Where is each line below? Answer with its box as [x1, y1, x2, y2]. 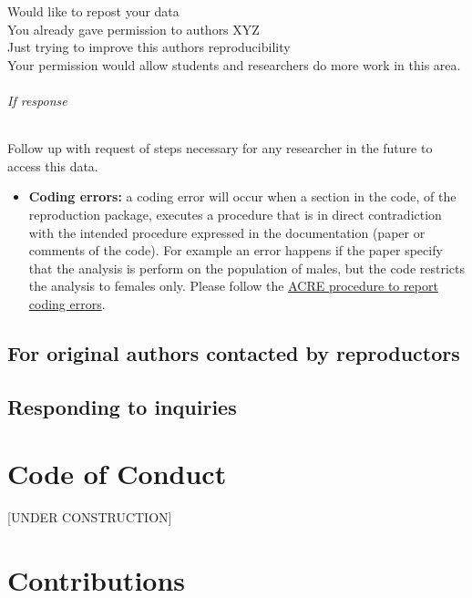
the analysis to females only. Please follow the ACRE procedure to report [28, 276, 438, 295]
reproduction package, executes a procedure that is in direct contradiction [28, 204, 442, 223]
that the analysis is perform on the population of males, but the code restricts [28, 258, 465, 277]
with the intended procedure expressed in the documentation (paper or [28, 222, 426, 242]
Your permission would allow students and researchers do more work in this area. [7, 55, 461, 74]
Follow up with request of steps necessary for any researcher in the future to [7, 139, 433, 158]
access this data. [7, 156, 98, 175]
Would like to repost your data [7, 2, 180, 20]
